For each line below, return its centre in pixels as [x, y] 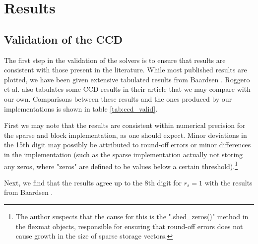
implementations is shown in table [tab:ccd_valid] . [81, 108]
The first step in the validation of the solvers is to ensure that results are [115, 60]
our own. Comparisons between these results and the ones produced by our [118, 98]
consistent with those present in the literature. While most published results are [126, 70]
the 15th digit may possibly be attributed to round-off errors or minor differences [128, 145]
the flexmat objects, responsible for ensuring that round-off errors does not [129, 226]
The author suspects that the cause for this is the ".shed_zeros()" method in [132, 216]
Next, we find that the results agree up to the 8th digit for [93, 182]
